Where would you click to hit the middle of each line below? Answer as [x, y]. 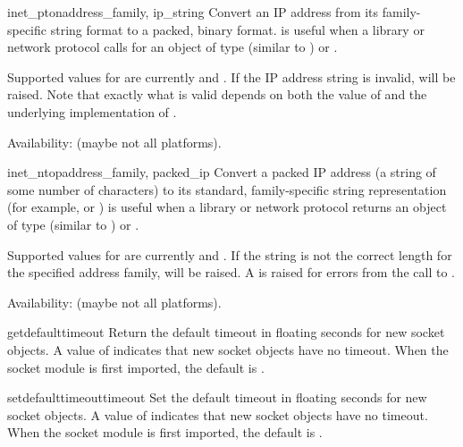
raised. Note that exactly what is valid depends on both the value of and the [217, 94]
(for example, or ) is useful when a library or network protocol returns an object [227, 207]
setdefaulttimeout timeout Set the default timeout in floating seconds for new [217, 397]
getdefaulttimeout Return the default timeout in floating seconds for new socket [226, 332]
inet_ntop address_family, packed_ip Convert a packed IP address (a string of [222, 172]
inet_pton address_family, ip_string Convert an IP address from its [193, 12]
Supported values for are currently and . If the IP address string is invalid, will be [231, 76]
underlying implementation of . [92, 111]
